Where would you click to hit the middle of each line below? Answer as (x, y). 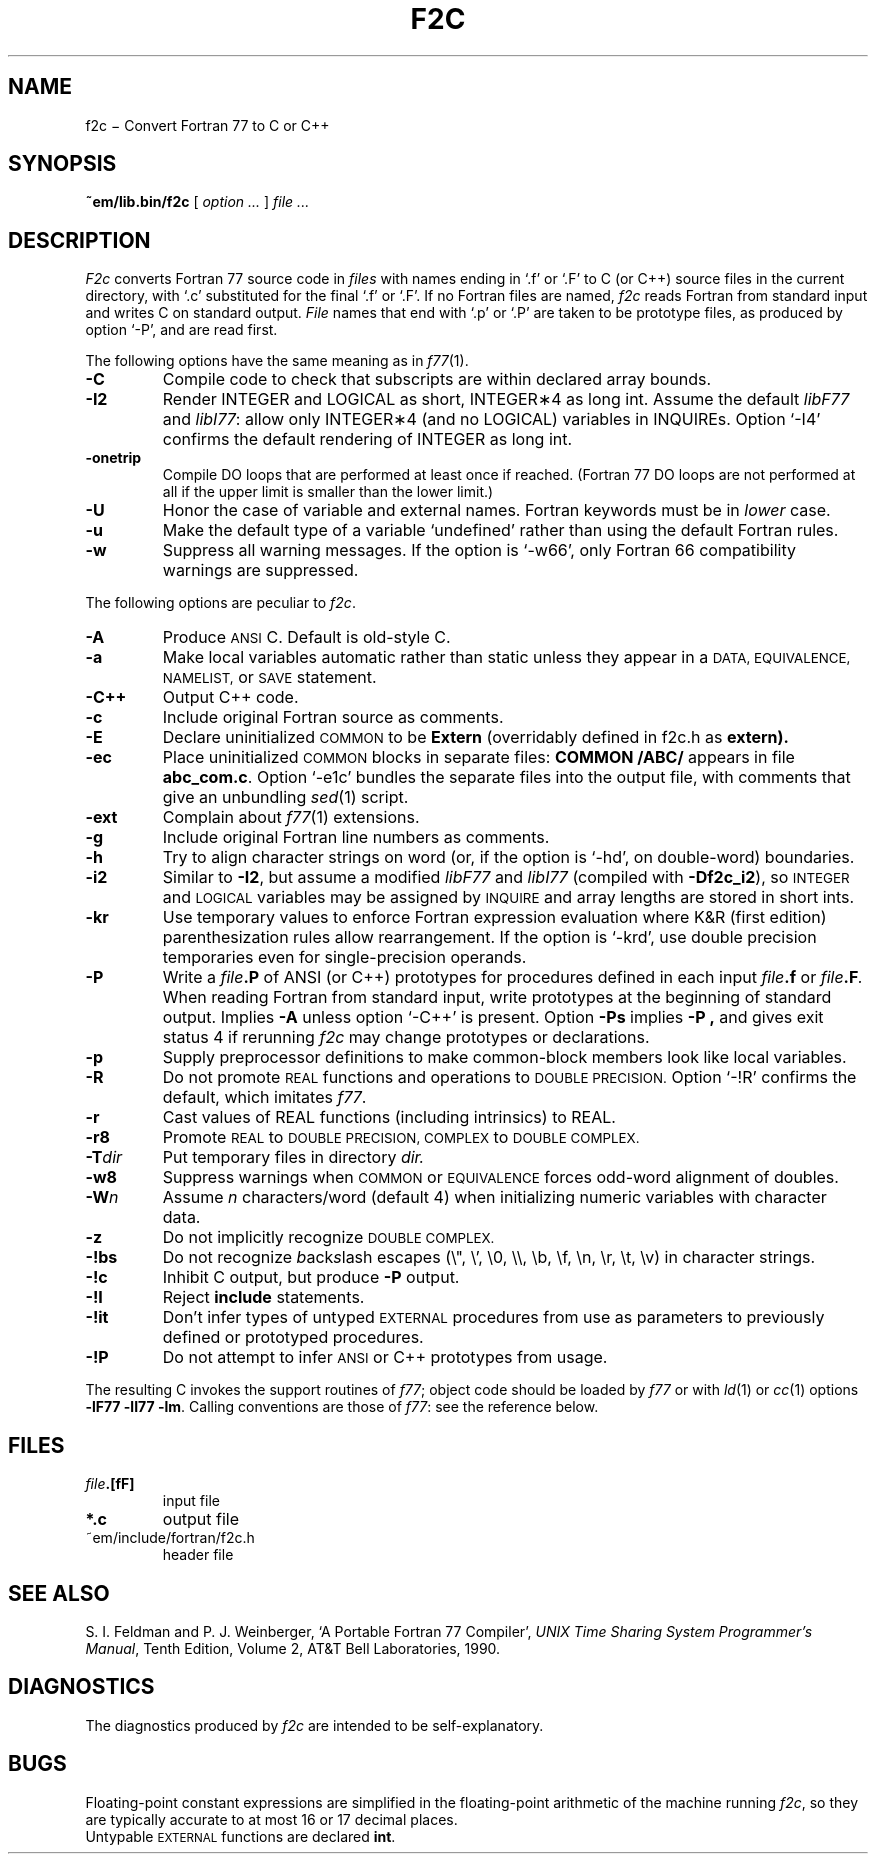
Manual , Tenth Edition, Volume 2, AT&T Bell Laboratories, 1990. (293, 1648)
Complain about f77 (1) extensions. (291, 817)
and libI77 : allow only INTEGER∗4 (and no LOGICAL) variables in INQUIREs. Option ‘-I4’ (491, 419)
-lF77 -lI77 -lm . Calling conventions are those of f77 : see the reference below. (342, 1407)
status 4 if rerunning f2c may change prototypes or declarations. (406, 1037)
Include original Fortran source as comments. (333, 717)
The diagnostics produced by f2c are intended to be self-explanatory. (314, 1725)
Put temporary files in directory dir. (293, 1157)
